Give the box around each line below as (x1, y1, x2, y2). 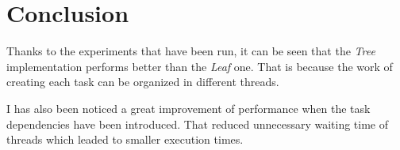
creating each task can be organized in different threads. (6, 73, 279, 90)
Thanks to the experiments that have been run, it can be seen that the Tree (6, 43, 375, 59)
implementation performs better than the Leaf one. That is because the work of (6, 58, 393, 74)
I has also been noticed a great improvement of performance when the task (6, 99, 371, 116)
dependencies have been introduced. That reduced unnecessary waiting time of (6, 115, 389, 132)
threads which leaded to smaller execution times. (6, 131, 244, 148)
